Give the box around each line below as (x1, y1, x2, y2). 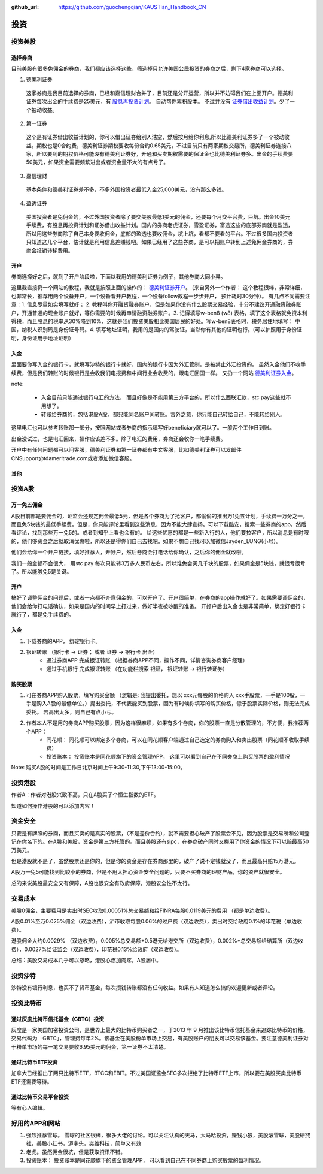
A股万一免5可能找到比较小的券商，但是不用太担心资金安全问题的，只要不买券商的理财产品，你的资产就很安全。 (11, 868, 285, 876)
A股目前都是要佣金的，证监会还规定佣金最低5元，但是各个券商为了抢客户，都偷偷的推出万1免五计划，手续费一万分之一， (11, 512, 308, 520)
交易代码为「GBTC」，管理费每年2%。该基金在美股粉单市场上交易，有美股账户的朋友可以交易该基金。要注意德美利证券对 (11, 1034, 309, 1042)
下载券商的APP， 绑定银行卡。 (26, 637, 101, 644)
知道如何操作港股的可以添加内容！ (11, 802, 95, 809)
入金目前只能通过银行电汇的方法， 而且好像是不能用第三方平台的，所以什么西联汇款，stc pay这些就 (41, 394, 286, 401)
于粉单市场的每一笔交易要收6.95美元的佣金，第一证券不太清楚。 (11, 1043, 169, 1050)
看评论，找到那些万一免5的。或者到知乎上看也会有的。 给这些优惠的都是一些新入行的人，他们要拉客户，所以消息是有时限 (11, 529, 309, 536)
